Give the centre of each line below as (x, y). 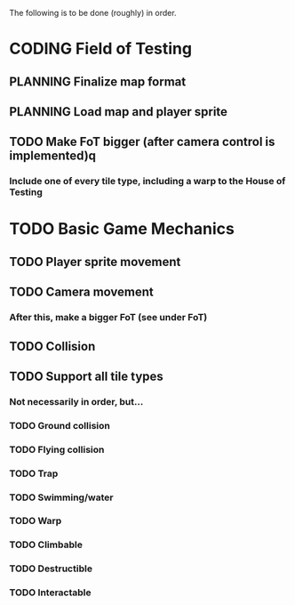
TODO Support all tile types (87, 376)
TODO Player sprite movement (95, 262)
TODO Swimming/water (61, 497)
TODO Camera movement (81, 292)
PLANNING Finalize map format (98, 81)
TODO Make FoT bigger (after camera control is (142, 142)
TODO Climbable (46, 544)
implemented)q (52, 156)
